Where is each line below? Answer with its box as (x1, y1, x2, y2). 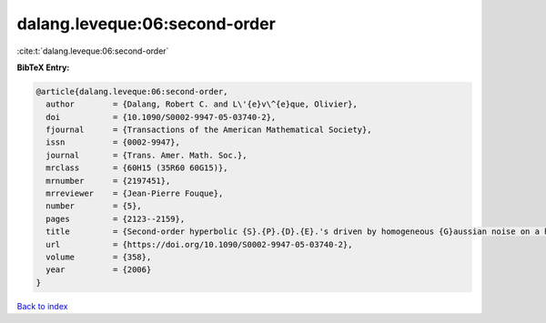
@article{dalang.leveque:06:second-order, (35, 86, 228, 96)
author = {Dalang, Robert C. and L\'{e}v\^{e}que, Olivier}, (45, 99, 359, 109)
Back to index (16, 300, 68, 311)
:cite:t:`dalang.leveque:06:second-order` (16, 45, 169, 56)
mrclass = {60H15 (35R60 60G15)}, (45, 163, 228, 173)
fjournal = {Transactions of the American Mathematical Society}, (45, 125, 372, 136)
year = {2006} (45, 265, 152, 275)
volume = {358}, (45, 252, 152, 262)
